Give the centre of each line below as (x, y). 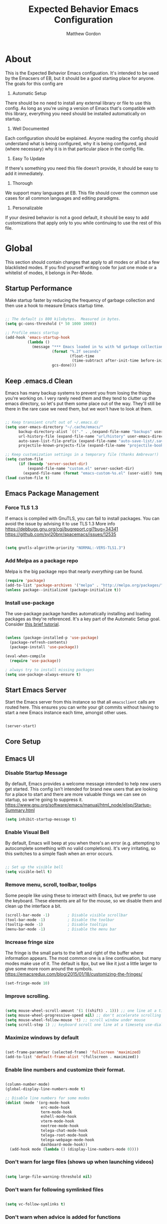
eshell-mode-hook (59, 1117)
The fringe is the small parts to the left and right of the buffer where (74, 953)
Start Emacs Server (36, 690)
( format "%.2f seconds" (76, 351)
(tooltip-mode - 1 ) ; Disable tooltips (56, 925)
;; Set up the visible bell (34, 867)
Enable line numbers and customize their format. (65, 1070)
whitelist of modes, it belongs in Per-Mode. (49, 273)
